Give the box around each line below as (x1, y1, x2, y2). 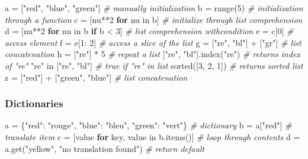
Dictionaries (5, 96, 63, 111)
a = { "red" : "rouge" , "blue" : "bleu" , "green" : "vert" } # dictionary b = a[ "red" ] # (5, 119, 292, 131)
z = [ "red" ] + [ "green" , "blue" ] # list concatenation (5, 71, 188, 83)
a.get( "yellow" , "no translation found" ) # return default (5, 142, 205, 154)
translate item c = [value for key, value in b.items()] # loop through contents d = (5, 130, 300, 143)
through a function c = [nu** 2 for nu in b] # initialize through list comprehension (5, 13, 303, 25)
